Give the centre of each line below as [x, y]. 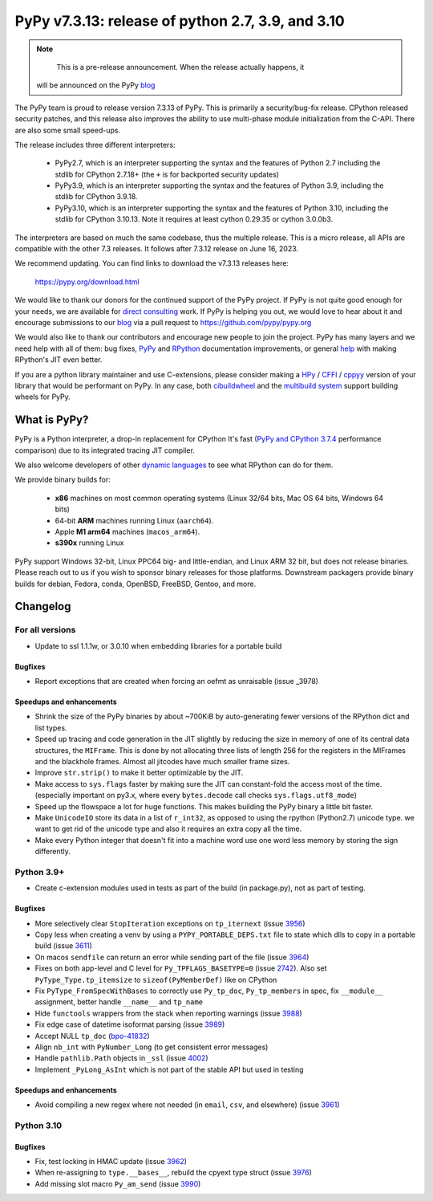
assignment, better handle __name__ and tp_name [119, 1002]
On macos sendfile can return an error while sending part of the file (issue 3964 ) [172, 957]
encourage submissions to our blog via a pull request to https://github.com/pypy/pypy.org [163, 322]
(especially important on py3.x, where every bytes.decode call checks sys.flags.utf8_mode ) [196, 796]
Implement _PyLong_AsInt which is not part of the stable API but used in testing [169, 1069]
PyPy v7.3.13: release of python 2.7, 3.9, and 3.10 [180, 21]
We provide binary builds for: [63, 480]
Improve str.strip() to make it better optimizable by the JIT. [139, 773]
